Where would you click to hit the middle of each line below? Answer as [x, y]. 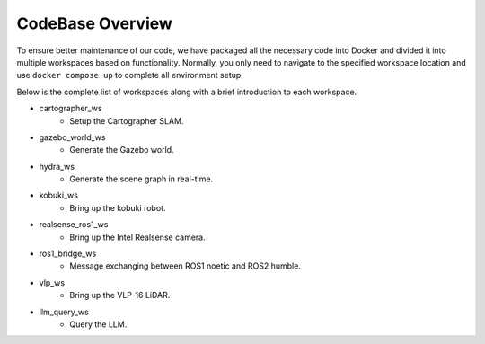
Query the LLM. [98, 324]
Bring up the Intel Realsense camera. [137, 237]
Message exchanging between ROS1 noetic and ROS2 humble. [185, 266]
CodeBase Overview [94, 23]
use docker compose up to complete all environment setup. [130, 75]
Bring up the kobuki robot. [118, 207]
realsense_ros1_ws [74, 225]
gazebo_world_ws [72, 137]
